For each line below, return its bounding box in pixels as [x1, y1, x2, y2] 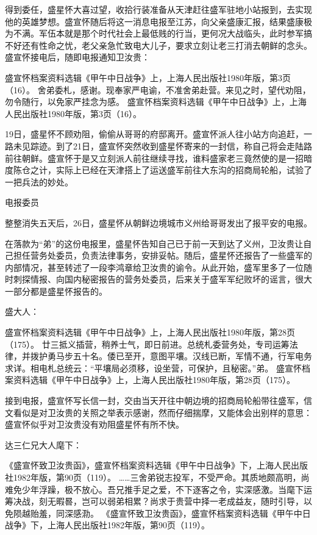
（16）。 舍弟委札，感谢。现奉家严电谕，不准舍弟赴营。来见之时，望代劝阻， [5, 83, 311, 96]
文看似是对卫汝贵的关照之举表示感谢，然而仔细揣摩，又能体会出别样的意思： [5, 406, 312, 418]
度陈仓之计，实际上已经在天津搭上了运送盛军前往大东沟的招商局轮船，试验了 [5, 163, 312, 176]
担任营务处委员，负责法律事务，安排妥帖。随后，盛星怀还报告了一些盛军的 [13, 249, 312, 262]
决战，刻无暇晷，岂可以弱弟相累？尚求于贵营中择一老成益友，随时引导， [13, 495, 304, 508]
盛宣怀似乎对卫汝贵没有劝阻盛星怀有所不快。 [5, 418, 184, 431]
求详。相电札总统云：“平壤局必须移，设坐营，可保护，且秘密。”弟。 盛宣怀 [5, 361, 302, 374]
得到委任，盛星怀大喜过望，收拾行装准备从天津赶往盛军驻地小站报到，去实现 [5, 3, 312, 15]
